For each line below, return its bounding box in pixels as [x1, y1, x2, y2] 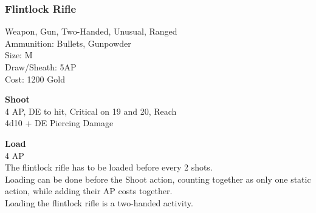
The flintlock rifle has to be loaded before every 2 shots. [5, 161, 213, 174]
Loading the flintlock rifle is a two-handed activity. [5, 196, 193, 209]
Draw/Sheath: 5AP [5, 61, 77, 73]
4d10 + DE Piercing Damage [5, 117, 114, 129]
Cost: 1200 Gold [5, 72, 65, 85]
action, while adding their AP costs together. [5, 184, 173, 197]
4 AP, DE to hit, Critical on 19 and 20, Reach [5, 104, 177, 117]
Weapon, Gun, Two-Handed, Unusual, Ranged [5, 25, 177, 38]
